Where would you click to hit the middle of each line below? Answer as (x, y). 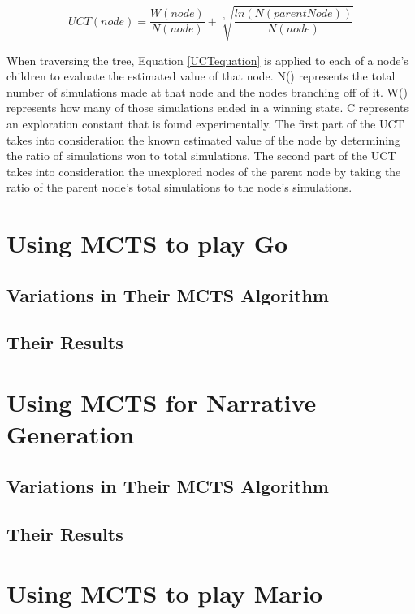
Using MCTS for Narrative (162, 402)
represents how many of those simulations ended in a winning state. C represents (208, 108)
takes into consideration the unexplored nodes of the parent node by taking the (204, 171)
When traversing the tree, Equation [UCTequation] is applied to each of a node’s (207, 60)
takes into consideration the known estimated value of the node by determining (203, 139)
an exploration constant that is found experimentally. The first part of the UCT (205, 123)
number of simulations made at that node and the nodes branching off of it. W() (207, 91)
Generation (71, 434)
